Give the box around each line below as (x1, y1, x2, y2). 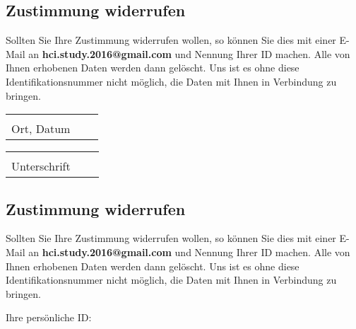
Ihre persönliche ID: (6, 310, 92, 325)
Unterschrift (11, 158, 71, 175)
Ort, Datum (11, 120, 71, 137)
